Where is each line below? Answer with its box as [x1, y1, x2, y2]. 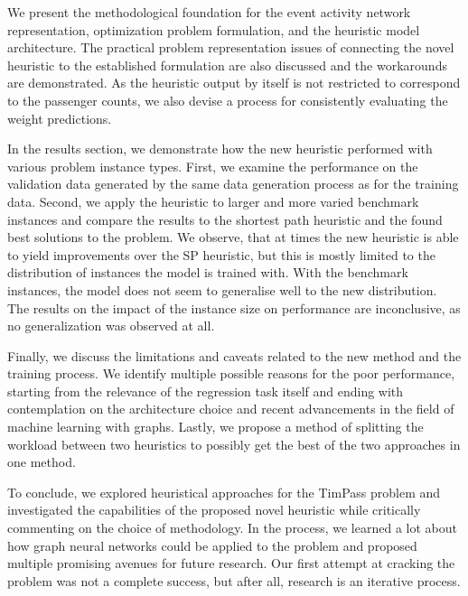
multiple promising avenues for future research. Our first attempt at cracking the [7, 554, 455, 573]
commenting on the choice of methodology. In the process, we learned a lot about [7, 518, 457, 537]
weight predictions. [7, 108, 112, 127]
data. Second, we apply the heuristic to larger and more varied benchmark [7, 191, 419, 210]
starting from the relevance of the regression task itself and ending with [7, 381, 404, 400]
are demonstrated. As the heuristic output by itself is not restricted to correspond [7, 73, 461, 92]
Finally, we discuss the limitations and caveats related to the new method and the [7, 346, 462, 365]
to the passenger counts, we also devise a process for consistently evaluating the [7, 90, 448, 109]
